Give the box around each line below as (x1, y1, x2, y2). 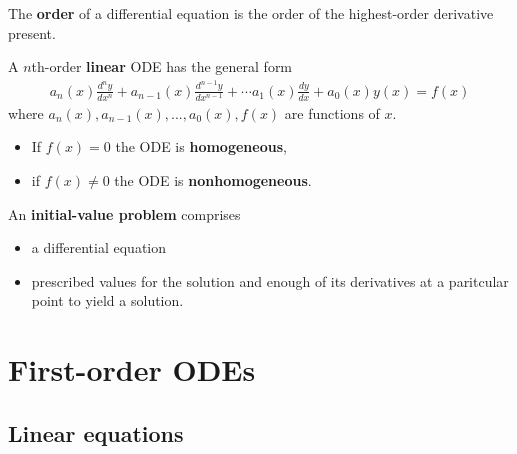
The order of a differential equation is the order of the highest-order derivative (8, 3, 494, 23)
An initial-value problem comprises (8, 203, 241, 224)
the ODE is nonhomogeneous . (114, 170, 312, 191)
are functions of (284, 102, 380, 123)
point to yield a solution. (31, 290, 184, 311)
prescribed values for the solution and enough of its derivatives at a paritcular (31, 270, 509, 291)
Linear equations (8, 417, 184, 448)
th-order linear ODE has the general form (31, 56, 293, 77)
